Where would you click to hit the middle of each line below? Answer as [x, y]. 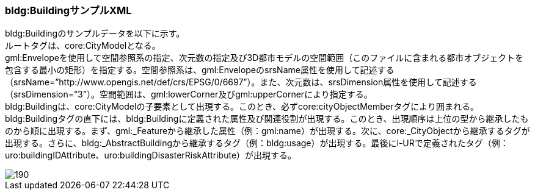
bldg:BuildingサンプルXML [68, 10]
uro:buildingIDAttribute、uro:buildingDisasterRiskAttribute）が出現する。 [151, 155]
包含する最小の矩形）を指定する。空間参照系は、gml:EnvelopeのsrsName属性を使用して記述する [200, 70]
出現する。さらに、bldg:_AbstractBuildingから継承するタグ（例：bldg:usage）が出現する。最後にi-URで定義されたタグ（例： [257, 143]
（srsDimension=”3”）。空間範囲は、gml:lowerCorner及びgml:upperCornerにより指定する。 [189, 94]
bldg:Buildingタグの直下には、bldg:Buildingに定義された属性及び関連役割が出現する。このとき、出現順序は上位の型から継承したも [267, 119]
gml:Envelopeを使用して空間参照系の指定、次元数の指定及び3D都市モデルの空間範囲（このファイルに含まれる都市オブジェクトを [264, 58]
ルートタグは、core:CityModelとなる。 [83, 46]
